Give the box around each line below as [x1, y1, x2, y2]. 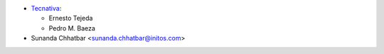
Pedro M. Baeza [48, 23, 96, 32]
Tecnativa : [31, 4, 62, 12]
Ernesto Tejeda [48, 14, 93, 23]
